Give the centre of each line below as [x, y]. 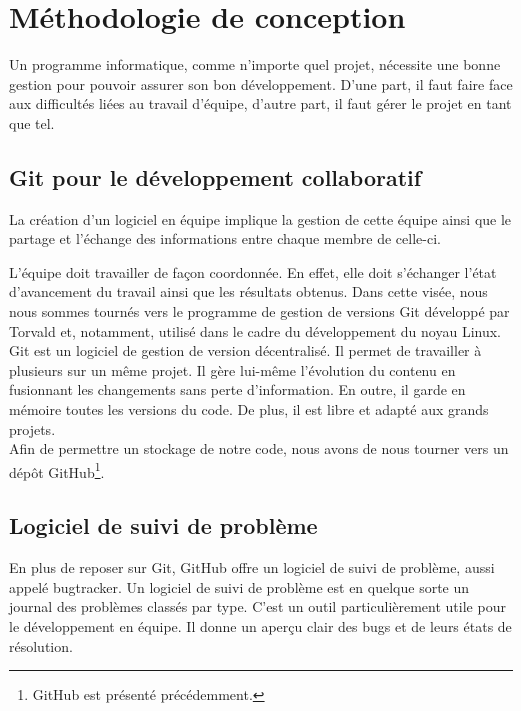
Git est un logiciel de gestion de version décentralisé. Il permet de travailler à [245, 350]
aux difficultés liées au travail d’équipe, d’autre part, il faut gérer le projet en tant [260, 103]
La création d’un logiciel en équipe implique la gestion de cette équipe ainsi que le [260, 218]
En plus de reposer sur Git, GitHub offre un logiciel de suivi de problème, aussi [252, 567]
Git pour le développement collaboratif [215, 176]
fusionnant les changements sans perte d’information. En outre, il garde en [237, 389]
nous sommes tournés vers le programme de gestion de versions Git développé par [259, 311]
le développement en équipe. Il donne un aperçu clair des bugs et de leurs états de [260, 626]
